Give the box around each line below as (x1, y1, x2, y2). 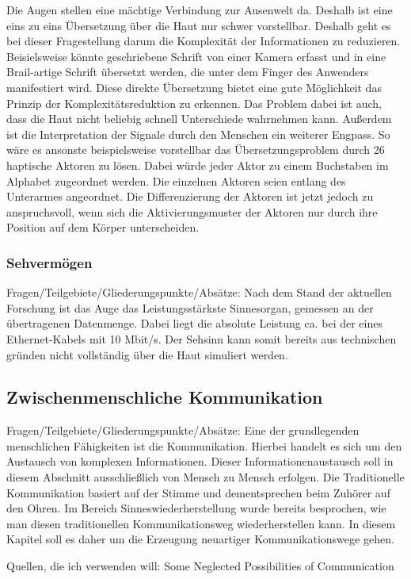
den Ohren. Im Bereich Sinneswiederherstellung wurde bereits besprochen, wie (6, 500, 386, 516)
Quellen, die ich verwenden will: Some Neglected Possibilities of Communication (6, 558, 394, 574)
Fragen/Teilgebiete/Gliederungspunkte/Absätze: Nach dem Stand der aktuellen (6, 284, 392, 301)
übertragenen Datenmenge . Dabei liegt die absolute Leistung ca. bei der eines (6, 315, 382, 332)
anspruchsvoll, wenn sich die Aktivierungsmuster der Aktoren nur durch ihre (6, 203, 378, 220)
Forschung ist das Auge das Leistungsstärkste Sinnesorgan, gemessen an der (6, 299, 374, 316)
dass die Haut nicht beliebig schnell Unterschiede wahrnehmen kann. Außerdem (6, 110, 392, 127)
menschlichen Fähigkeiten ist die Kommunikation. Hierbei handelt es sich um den (6, 437, 402, 454)
